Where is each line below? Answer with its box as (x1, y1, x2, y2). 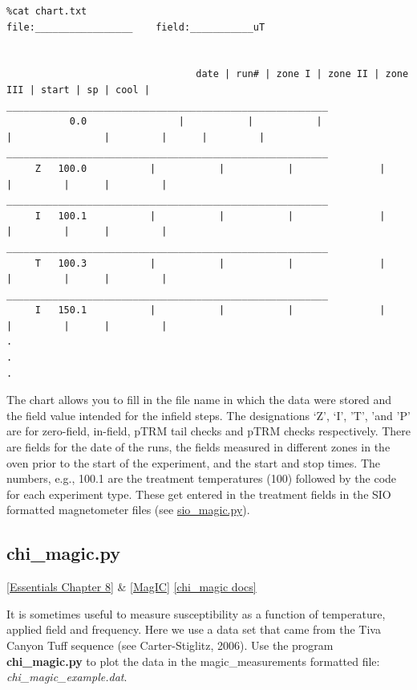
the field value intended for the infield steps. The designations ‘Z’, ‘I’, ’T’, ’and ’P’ (6, 406, 411, 423)
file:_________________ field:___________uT (6, 21, 265, 33)
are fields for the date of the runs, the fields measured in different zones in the (6, 439, 391, 455)
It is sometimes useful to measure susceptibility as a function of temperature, (6, 605, 386, 622)
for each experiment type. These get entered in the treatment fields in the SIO (6, 485, 391, 502)
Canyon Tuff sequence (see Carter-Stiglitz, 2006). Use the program (6, 636, 334, 653)
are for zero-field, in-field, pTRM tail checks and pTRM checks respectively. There (6, 423, 411, 439)
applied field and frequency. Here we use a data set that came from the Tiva (6, 621, 381, 638)
